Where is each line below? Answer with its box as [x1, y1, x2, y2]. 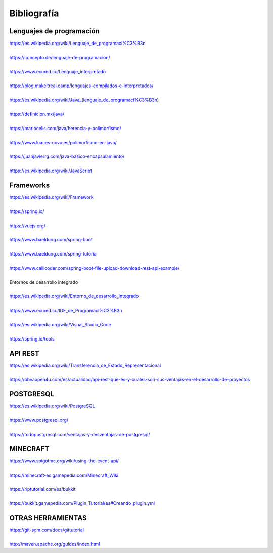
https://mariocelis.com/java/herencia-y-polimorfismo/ [9, 125, 121, 131]
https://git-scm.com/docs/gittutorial [9, 527, 84, 533]
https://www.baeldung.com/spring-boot [9, 237, 93, 243]
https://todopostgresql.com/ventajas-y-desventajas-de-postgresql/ [9, 431, 150, 437]
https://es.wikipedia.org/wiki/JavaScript [9, 167, 93, 174]
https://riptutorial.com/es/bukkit [9, 486, 76, 492]
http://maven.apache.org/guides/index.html [9, 541, 100, 547]
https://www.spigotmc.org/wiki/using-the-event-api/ [9, 458, 119, 464]
